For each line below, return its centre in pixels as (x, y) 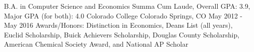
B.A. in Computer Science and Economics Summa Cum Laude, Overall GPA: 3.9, (127, 6)
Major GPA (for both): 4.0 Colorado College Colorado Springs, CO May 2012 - (123, 15)
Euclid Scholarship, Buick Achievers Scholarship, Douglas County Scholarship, (122, 34)
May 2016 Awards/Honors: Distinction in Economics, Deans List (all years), (118, 25)
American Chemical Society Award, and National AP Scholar (96, 44)
